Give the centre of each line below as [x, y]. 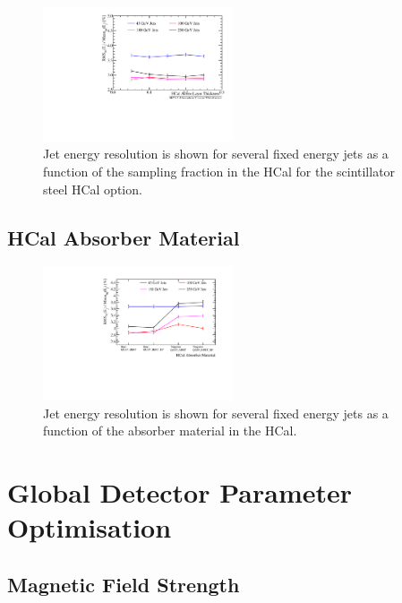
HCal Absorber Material [124, 237]
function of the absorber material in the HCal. [170, 431]
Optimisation [90, 527]
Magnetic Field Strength [124, 584]
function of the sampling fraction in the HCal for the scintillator [219, 172]
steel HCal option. [93, 189]
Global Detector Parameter [180, 492]
